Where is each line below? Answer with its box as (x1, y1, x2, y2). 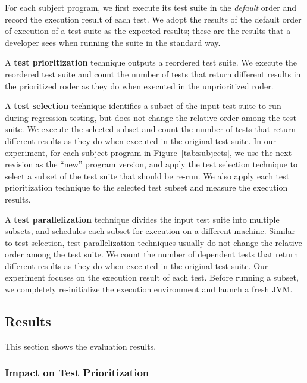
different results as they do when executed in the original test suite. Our (5, 259, 268, 272)
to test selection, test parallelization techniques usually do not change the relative (5, 236, 302, 248)
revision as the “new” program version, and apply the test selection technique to (5, 158, 298, 170)
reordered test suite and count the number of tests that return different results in (5, 67, 301, 80)
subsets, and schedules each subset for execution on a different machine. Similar (5, 225, 295, 237)
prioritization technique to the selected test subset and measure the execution (5, 181, 288, 194)
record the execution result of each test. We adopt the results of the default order (5, 13, 302, 25)
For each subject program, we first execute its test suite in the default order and (5, 1, 296, 13)
